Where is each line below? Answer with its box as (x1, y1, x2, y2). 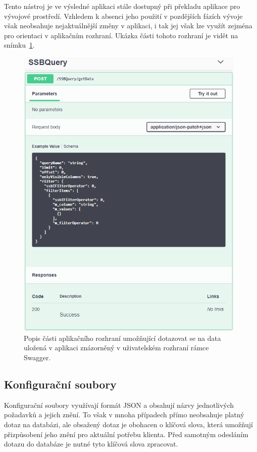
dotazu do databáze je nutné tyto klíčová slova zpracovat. (4, 439, 178, 449)
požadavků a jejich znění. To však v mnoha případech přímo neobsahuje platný (4, 409, 244, 420)
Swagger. (24, 352, 51, 362)
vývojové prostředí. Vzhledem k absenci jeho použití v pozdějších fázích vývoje (4, 10, 243, 21)
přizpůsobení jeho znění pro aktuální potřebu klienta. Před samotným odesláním (4, 429, 249, 439)
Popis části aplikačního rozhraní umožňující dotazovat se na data (24, 332, 221, 343)
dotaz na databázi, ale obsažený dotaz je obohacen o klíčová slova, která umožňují (4, 419, 253, 429)
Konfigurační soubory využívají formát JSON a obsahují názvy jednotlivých (4, 399, 234, 410)
